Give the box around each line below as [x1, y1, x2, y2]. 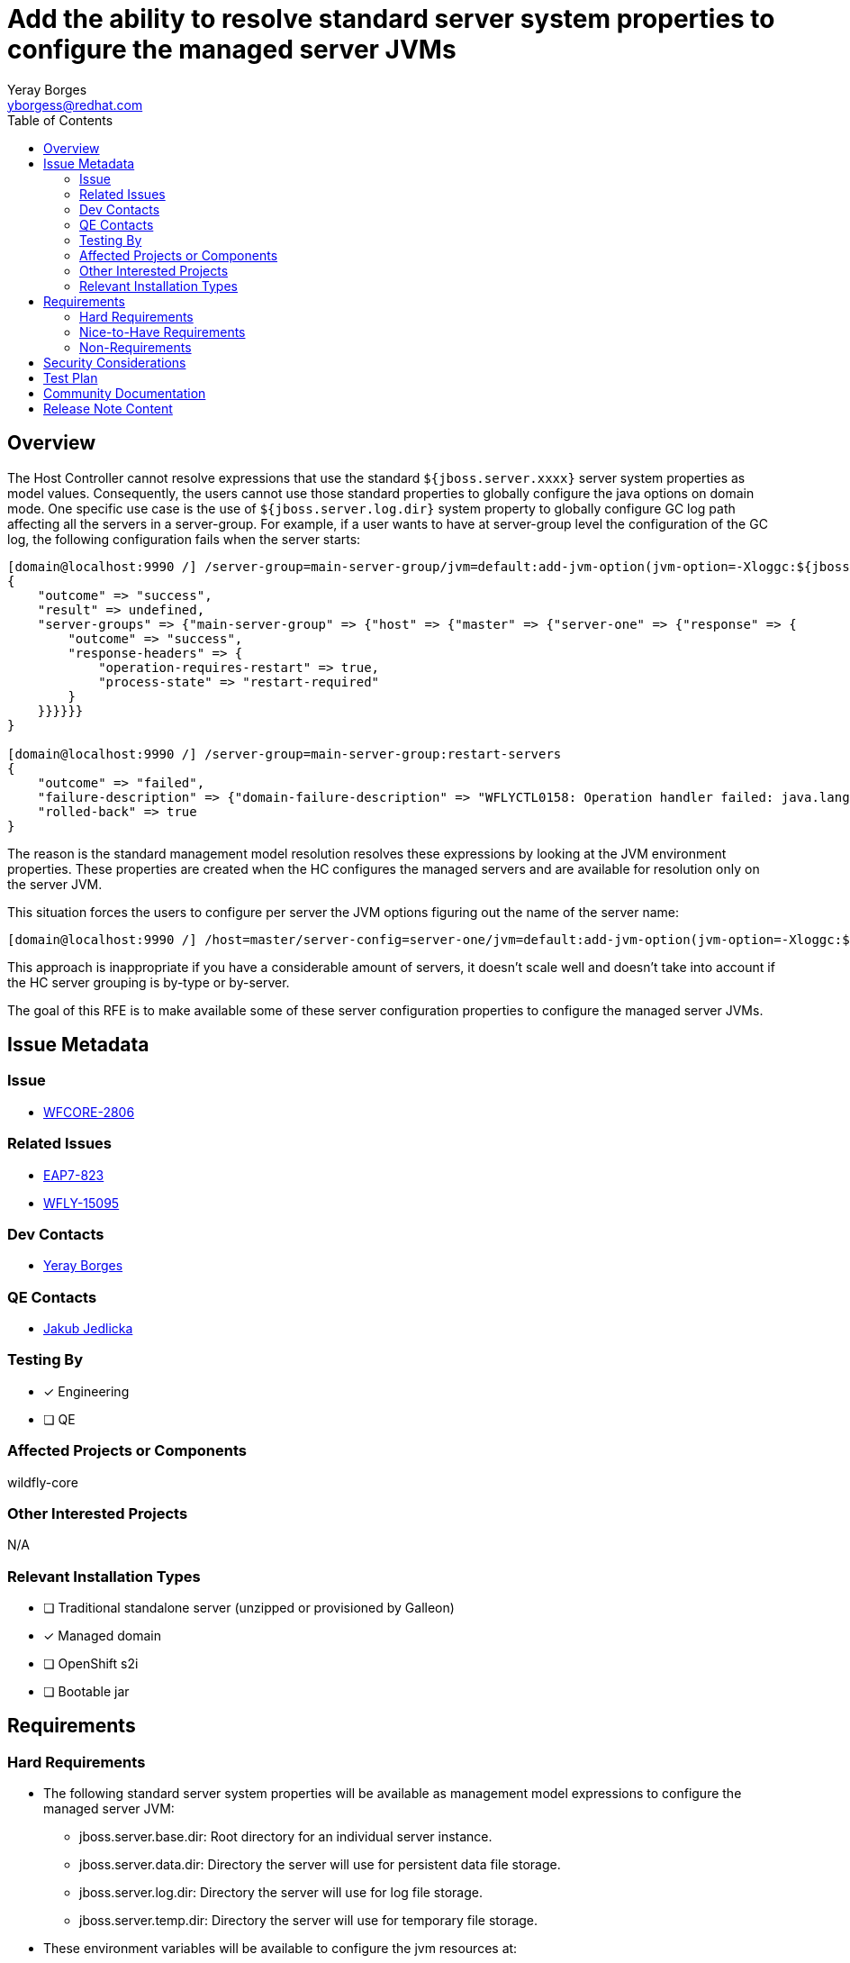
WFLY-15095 [43, 1195, 120, 1211]
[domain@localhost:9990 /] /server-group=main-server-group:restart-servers [7, 746, 562, 761]
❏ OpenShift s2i [43, 1656, 139, 1672]
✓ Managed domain [43, 1628, 161, 1644]
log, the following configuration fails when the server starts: [7, 531, 361, 547]
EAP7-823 [43, 1167, 104, 1183]
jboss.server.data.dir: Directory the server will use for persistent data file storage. [79, 1857, 561, 1873]
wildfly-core [7, 1474, 78, 1490]
